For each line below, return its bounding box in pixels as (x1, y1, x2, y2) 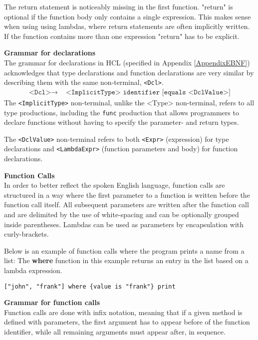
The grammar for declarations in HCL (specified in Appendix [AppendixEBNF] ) (4, 57, 250, 67)
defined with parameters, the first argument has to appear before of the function (4, 317, 250, 327)
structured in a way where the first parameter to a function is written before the (4, 189, 250, 200)
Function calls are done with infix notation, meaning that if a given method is (4, 307, 243, 317)
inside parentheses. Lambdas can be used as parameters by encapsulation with (4, 219, 244, 229)
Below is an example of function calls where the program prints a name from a (4, 245, 245, 256)
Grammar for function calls (4, 297, 100, 308)
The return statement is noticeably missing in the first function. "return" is (4, 1, 233, 11)
